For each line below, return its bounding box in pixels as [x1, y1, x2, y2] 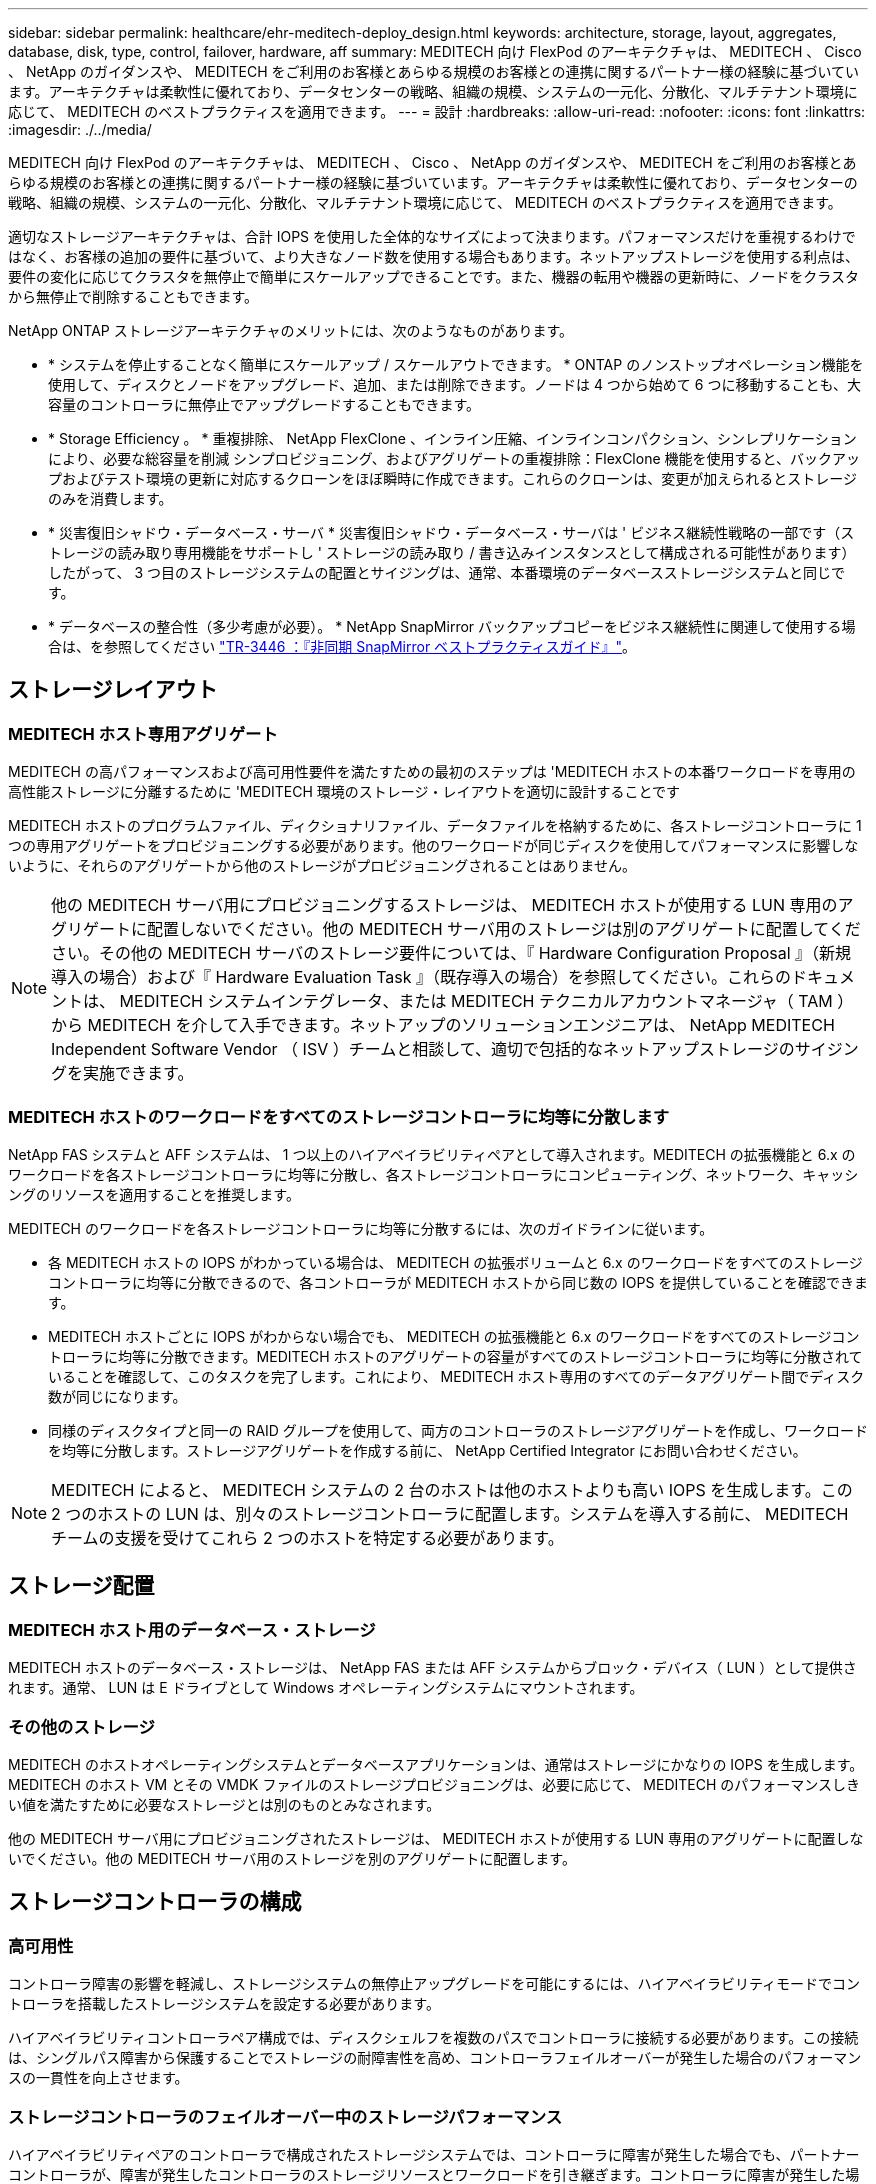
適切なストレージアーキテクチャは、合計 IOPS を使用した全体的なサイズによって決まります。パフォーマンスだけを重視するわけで [8, 228, 856, 245]
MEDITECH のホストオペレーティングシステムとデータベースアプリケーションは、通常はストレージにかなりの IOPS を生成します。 [8, 1755, 864, 1773]
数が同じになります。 [48, 1387, 187, 1405]
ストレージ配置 [8, 1573, 155, 1599]
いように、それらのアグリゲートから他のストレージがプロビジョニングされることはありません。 [8, 857, 636, 875]
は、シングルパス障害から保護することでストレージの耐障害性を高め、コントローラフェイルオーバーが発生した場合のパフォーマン [8, 2049, 862, 2067]
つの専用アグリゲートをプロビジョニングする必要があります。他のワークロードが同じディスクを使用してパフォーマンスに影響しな [8, 837, 859, 855]
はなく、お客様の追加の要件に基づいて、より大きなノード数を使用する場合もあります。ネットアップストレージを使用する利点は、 [8, 248, 859, 265]
